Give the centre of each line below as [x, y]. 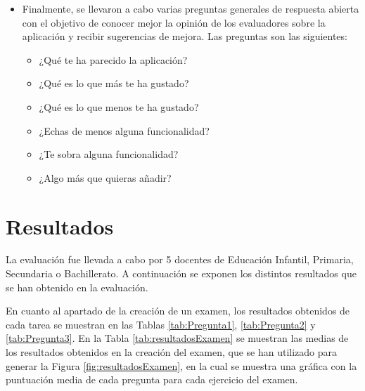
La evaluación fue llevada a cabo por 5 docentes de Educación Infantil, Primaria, [180, 259]
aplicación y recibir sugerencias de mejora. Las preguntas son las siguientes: [185, 36]
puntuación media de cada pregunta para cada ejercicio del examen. [152, 379]
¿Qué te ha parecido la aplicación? [113, 59]
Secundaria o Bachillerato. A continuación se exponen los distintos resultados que [181, 273]
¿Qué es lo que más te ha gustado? [114, 83]
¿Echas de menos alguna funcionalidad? [124, 130]
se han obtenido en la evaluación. [77, 287]
